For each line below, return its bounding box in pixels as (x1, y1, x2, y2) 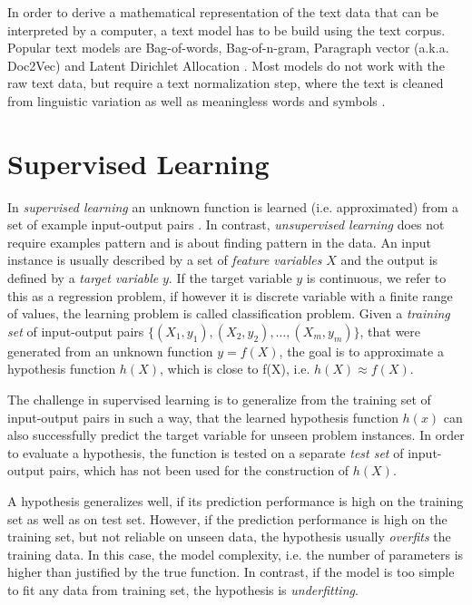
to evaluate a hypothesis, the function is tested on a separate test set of (7, 443, 404, 462)
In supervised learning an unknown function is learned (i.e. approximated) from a (7, 197, 458, 216)
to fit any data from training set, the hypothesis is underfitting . (7, 580, 359, 599)
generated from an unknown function (7, 341, 213, 360)
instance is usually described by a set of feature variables (7, 250, 322, 269)
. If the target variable (168, 268, 292, 288)
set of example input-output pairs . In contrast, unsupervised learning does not (7, 215, 445, 234)
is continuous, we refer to (306, 268, 447, 288)
